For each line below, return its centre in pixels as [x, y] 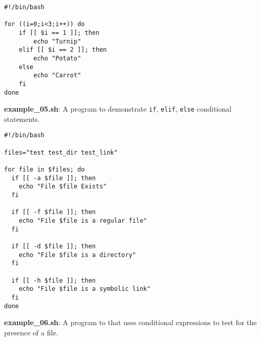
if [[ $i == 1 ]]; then [59, 33]
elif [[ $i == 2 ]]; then [63, 50]
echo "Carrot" [57, 76]
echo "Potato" [57, 58]
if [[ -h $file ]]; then [53, 280]
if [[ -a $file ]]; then [53, 178]
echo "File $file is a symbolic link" [85, 289]
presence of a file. [31, 332]
